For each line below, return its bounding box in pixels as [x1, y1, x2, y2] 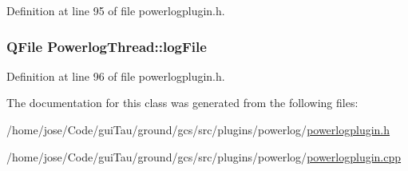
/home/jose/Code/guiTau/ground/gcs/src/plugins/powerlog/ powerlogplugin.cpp [6, 148, 402, 165]
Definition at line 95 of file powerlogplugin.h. [6, 2, 225, 18]
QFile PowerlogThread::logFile [6, 36, 207, 56]
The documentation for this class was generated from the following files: [6, 94, 358, 111]
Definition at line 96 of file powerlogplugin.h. [6, 67, 225, 84]
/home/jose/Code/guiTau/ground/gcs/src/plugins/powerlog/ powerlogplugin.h [6, 121, 390, 137]
